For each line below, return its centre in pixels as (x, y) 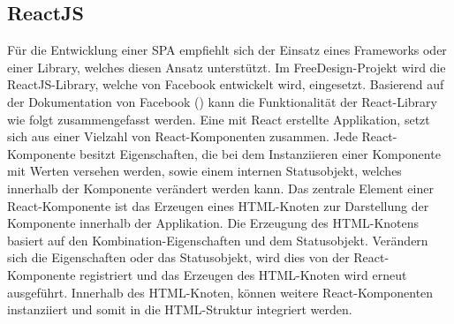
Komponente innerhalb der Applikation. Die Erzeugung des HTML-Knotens (213, 223)
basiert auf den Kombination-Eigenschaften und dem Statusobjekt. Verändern (218, 240)
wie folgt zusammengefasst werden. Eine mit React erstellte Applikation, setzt (219, 119)
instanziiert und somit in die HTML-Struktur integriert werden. (180, 309)
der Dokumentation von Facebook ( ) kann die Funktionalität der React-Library (222, 101)
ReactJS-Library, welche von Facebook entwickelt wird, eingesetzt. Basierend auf (226, 84)
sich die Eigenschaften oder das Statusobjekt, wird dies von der (178, 257)
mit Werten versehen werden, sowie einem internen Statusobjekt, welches (204, 171)
